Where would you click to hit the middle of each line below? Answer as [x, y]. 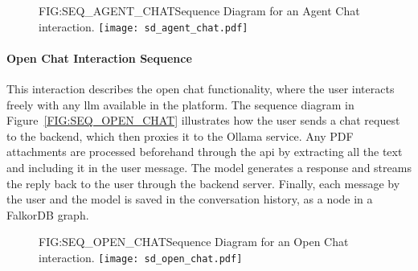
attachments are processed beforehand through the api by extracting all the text [205, 152]
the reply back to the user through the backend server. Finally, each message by [203, 183]
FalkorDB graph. [48, 214]
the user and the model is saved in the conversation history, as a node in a [190, 199]
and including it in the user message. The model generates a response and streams [209, 168]
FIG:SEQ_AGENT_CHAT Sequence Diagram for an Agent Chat [199, 10]
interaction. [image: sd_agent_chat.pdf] [143, 26]
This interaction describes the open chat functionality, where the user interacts [201, 89]
